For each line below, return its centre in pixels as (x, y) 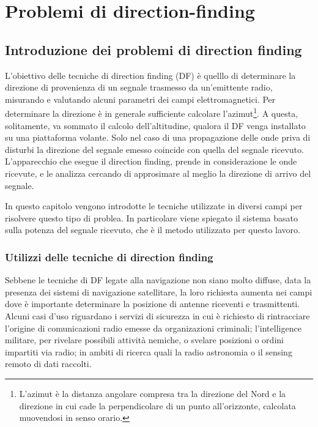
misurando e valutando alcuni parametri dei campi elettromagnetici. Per (140, 99)
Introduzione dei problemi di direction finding (153, 49)
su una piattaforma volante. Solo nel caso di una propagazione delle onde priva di (158, 137)
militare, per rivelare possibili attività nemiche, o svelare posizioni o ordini (144, 340)
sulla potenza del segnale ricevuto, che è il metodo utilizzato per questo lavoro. (153, 230)
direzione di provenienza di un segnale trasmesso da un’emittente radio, (139, 87)
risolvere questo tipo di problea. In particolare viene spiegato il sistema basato (151, 217)
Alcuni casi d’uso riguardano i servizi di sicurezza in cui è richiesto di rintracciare (157, 315)
